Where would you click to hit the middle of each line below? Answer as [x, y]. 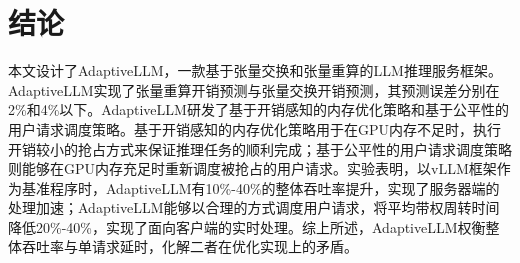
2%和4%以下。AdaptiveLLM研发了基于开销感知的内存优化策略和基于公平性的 [258, 109]
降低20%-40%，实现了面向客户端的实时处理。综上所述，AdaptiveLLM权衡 [247, 226]
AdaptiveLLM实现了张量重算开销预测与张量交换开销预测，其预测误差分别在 [254, 89]
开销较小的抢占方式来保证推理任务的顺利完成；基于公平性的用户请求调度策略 [260, 148]
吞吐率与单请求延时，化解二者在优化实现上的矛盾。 [189, 246]
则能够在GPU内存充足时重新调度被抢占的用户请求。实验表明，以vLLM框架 [252, 168]
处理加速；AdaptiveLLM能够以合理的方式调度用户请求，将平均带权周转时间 [254, 207]
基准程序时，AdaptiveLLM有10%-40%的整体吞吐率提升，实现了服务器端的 [260, 187]
